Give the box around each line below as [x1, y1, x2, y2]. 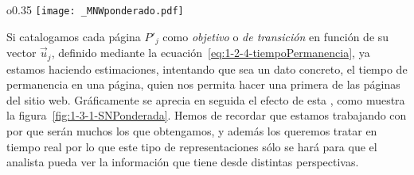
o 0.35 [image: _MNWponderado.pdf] [6, 2, 184, 17]
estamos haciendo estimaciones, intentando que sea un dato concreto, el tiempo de [6, 60, 408, 77]
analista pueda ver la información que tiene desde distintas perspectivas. [6, 154, 359, 170]
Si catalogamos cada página [6, 28, 141, 44]
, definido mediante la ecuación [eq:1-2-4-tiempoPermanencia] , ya [51, 44, 370, 61]
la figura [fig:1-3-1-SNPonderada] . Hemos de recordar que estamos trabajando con [6, 107, 407, 124]
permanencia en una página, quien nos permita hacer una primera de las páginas [6, 76, 400, 93]
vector [6, 44, 37, 61]
